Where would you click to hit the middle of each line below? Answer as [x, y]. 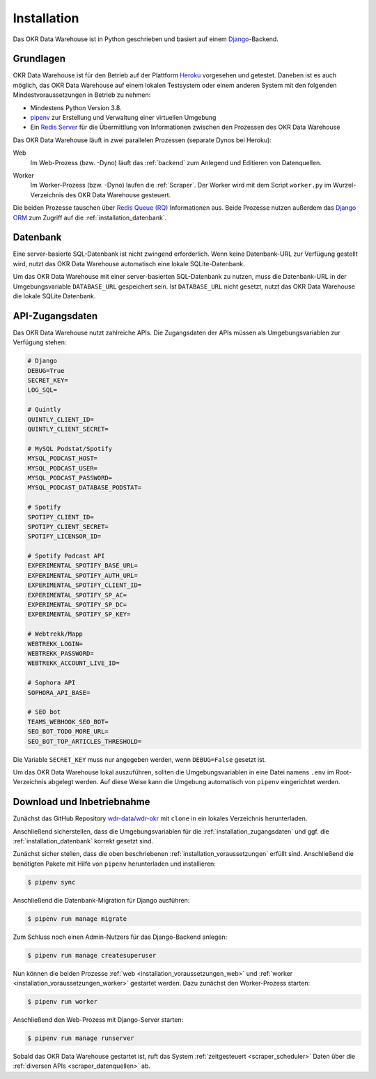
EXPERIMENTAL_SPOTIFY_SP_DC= [77, 605]
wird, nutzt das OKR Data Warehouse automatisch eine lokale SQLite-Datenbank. [129, 263]
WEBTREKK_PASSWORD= [61, 653]
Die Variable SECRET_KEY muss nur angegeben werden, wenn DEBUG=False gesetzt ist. [140, 759]
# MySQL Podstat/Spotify [70, 449]
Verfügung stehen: [40, 342]
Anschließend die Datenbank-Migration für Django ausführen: [101, 900]
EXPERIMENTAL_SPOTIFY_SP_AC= [77, 595]
